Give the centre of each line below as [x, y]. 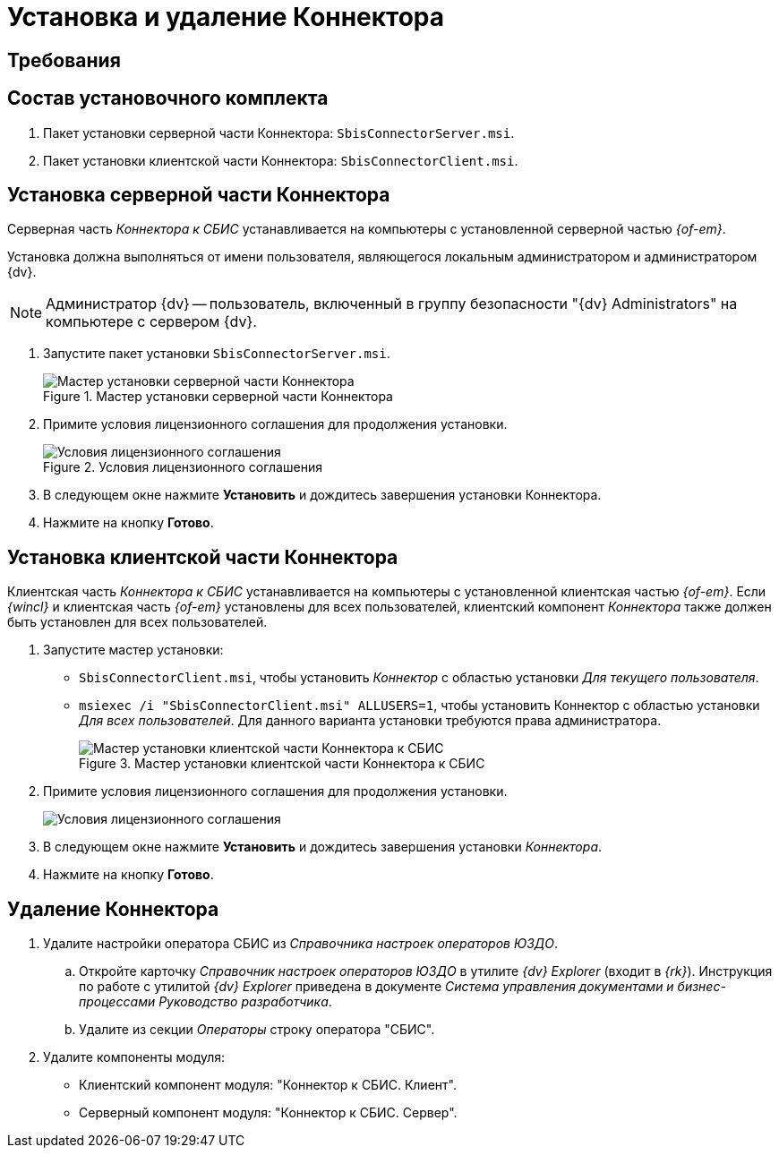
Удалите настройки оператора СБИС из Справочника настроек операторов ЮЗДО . [301, 944]
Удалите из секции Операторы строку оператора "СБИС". [257, 1030]
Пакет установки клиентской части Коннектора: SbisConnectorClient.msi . [281, 160]
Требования [64, 60]
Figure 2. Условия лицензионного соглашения [183, 467]
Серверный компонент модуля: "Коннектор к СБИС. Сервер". [268, 1113]
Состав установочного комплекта [168, 98]
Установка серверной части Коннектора [199, 195]
